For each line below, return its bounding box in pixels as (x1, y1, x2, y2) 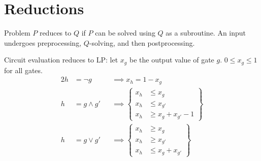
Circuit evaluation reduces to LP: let (4, 54, 118, 65)
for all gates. (4, 65, 43, 75)
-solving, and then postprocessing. (89, 37, 195, 48)
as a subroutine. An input (166, 27, 246, 38)
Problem (4, 27, 30, 38)
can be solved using (95, 27, 155, 38)
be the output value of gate (129, 54, 214, 65)
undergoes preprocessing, (4, 37, 82, 48)
